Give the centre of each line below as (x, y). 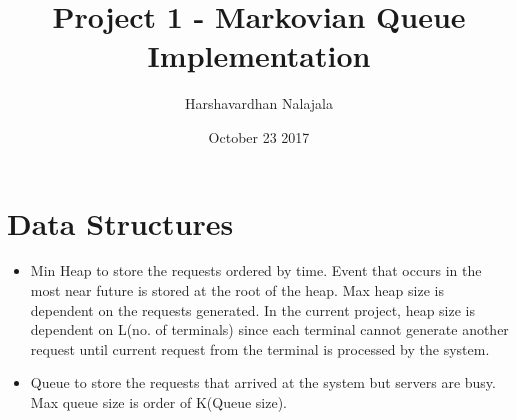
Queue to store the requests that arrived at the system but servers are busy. (263, 382)
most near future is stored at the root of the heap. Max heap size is (237, 290)
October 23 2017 (259, 136)
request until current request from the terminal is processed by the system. (260, 348)
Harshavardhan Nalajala (259, 103)
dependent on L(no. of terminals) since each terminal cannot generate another (269, 329)
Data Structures (120, 222)
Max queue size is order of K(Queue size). (158, 402)
